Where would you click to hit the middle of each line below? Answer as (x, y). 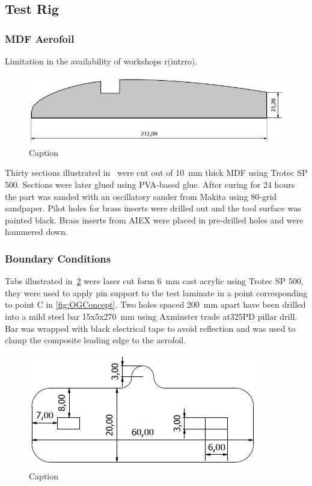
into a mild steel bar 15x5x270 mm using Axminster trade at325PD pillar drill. (151, 316)
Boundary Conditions (58, 258)
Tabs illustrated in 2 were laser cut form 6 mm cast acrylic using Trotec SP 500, (154, 281)
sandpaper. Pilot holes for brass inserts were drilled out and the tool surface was (153, 208)
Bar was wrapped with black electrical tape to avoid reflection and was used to (150, 328)
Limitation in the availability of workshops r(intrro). (101, 61)
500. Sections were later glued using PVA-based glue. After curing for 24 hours (150, 185)
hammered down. (36, 232)
